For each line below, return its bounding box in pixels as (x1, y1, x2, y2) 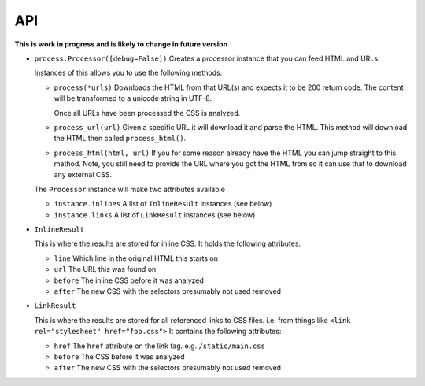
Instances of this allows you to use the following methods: (34, 68, 223, 78)
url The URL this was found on (54, 265, 157, 274)
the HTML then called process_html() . (54, 134, 187, 143)
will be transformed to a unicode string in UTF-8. (54, 94, 213, 103)
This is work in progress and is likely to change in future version (14, 39, 228, 49)
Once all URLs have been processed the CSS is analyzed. (54, 108, 241, 117)
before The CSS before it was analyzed (54, 351, 185, 362)
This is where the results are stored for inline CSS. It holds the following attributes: (34, 239, 301, 248)
